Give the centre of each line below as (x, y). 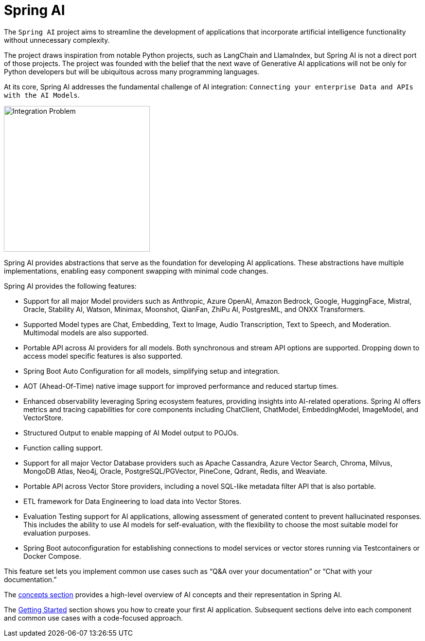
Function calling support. (63, 448)
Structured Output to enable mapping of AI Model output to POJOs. (131, 433)
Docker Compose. (52, 556)
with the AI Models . (42, 95)
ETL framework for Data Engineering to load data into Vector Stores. (133, 501)
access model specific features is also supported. (103, 356)
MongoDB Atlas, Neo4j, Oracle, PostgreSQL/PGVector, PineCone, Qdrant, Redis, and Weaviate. (175, 471)
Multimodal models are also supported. (86, 332)
